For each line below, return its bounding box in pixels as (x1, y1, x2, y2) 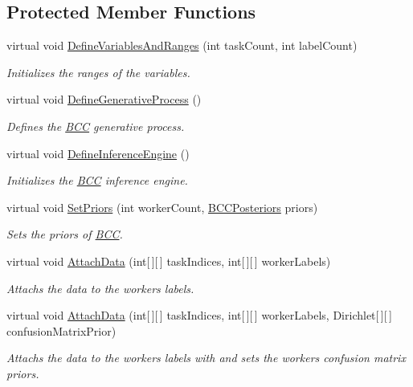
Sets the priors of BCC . (6, 226, 123, 242)
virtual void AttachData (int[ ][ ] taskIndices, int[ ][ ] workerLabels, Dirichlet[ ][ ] (6, 307, 392, 324)
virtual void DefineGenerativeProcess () (6, 91, 202, 108)
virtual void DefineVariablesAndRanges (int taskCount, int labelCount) (6, 37, 358, 54)
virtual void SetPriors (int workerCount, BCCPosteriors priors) (6, 198, 318, 215)
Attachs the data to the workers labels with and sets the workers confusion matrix (6, 349, 406, 366)
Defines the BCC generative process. (6, 117, 185, 134)
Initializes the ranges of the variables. (6, 63, 190, 80)
